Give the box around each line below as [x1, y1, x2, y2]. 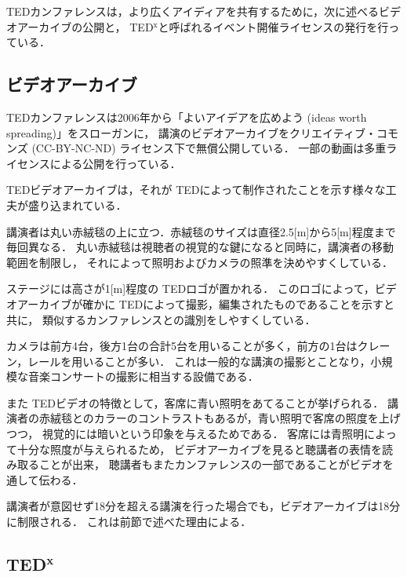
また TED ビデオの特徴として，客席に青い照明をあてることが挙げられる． [6, 394, 384, 411]
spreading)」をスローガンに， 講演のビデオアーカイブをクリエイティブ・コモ [6, 124, 398, 141]
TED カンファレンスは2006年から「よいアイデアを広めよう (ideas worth [6, 108, 367, 125]
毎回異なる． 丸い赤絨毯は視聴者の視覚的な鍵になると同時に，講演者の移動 [6, 239, 394, 255]
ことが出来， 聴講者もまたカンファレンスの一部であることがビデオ [38, 456, 383, 473]
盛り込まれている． [27, 196, 127, 213]
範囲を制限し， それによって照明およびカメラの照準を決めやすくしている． [6, 254, 394, 270]
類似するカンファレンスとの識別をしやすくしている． [42, 311, 316, 327]
